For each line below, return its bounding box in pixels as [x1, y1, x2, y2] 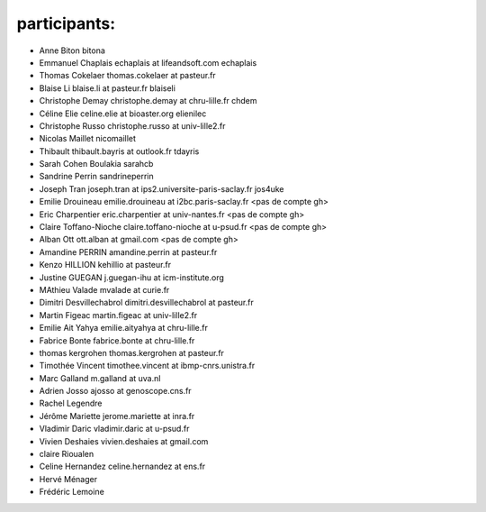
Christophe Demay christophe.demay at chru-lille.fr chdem [39, 96, 257, 106]
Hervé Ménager [39, 473, 98, 484]
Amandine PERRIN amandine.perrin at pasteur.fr [39, 246, 218, 257]
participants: [16, 14, 116, 33]
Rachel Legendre [39, 398, 103, 409]
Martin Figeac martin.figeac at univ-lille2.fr [39, 309, 198, 320]
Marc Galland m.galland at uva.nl [39, 372, 161, 383]
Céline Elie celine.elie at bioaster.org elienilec [39, 108, 207, 119]
